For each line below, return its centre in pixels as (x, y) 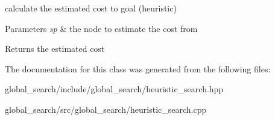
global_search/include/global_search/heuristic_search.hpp (114, 89)
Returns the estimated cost (55, 49)
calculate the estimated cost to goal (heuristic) (91, 8)
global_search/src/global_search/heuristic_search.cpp (106, 109)
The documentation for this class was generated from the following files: (138, 68)
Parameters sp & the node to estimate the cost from (101, 28)
